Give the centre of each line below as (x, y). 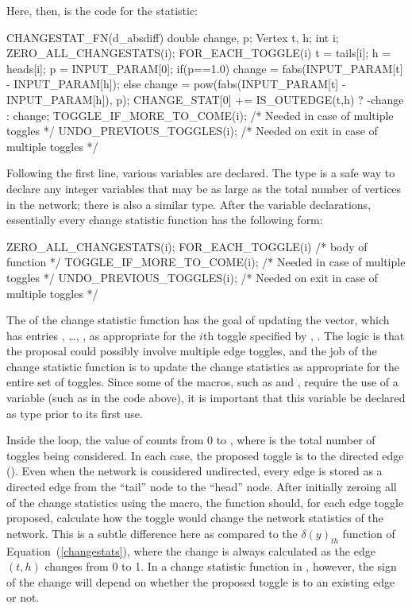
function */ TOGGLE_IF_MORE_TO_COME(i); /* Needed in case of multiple (206, 262)
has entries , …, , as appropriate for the (101, 335)
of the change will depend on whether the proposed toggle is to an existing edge (201, 581)
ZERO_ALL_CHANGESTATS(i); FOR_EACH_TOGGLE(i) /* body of (187, 246)
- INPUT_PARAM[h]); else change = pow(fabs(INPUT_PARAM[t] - (176, 84)
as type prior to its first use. (75, 413)
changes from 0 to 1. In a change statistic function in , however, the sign (221, 566)
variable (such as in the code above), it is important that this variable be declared (206, 398)
